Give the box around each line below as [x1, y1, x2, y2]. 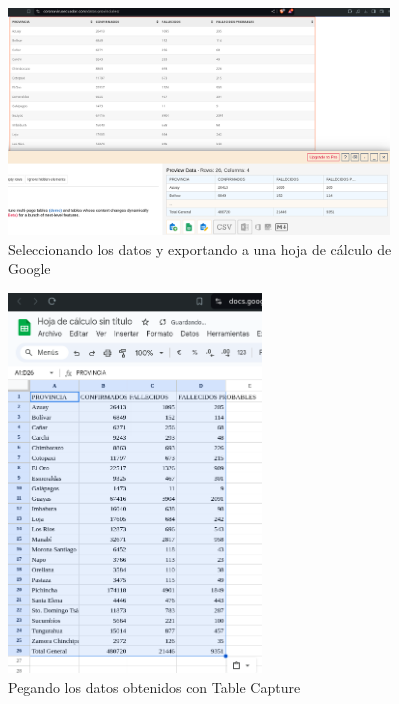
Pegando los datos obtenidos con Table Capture [8, 676, 301, 697]
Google [8, 258, 51, 279]
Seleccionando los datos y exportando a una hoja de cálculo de [8, 238, 392, 259]
